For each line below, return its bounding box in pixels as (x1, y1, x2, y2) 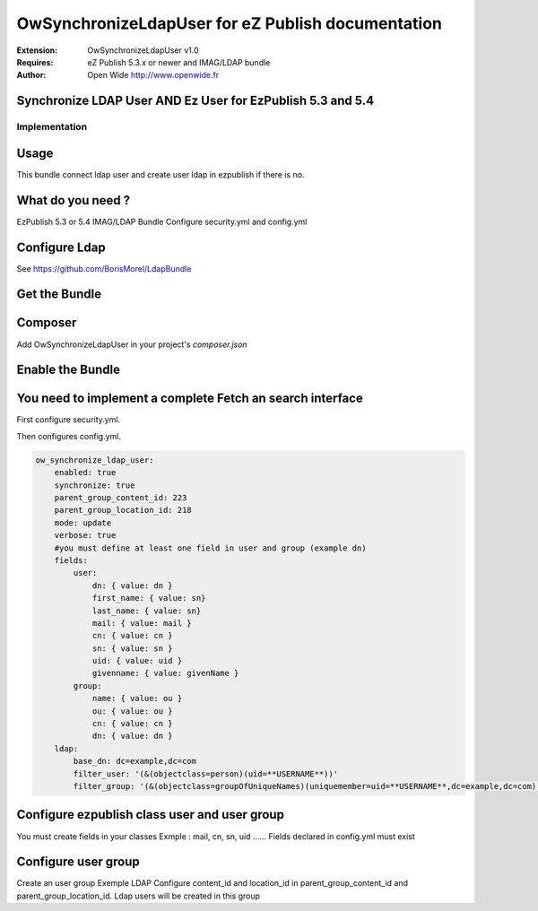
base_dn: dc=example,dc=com (73, 756, 197, 767)
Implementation (16, 121, 88, 134)
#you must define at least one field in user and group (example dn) (54, 542, 367, 553)
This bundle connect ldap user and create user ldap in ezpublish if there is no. (16, 169, 305, 179)
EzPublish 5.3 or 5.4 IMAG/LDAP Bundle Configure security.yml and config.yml (16, 216, 308, 227)
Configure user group (16, 855, 140, 870)
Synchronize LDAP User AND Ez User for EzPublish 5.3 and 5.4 (16, 93, 375, 108)
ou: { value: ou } (91, 706, 174, 716)
